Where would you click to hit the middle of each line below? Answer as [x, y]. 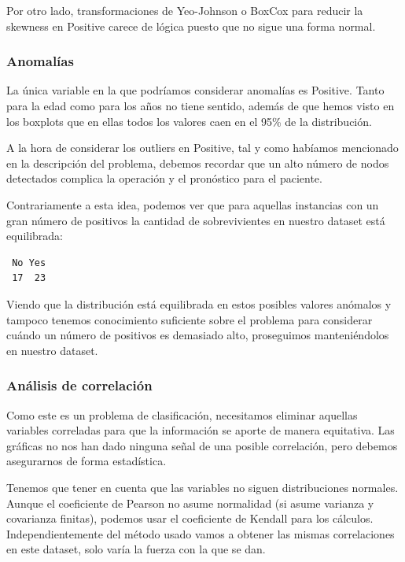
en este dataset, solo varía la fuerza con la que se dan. [136, 549]
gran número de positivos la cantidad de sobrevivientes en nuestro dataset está [196, 220]
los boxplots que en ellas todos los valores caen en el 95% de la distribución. [189, 121]
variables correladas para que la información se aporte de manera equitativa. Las [201, 430]
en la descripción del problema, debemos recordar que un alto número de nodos [198, 163]
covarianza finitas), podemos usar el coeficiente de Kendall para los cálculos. [190, 518]
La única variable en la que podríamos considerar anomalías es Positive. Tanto [195, 90]
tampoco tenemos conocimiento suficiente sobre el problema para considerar [190, 319]
